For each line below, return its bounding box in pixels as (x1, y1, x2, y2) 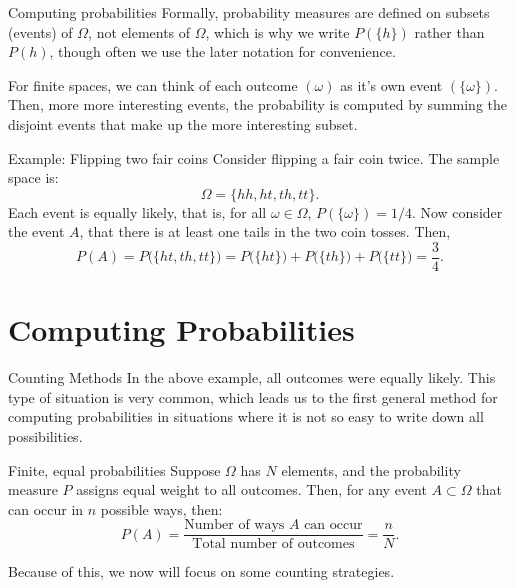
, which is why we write (205, 21, 350, 42)
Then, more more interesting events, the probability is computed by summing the (8, 94, 507, 115)
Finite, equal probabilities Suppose (8, 459, 221, 480)
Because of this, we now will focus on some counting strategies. (8, 561, 395, 582)
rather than (414, 21, 485, 42)
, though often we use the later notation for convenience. (49, 41, 396, 62)
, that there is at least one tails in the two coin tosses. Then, (79, 221, 451, 242)
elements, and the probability (281, 459, 461, 480)
